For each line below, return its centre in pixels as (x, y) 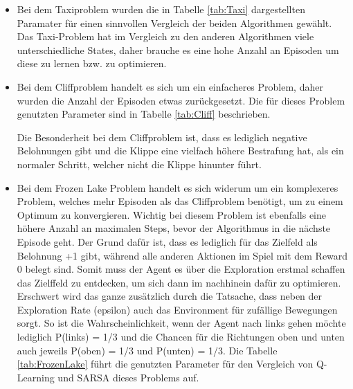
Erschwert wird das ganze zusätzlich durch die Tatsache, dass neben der (170, 296)
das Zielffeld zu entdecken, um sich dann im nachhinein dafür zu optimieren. (179, 282)
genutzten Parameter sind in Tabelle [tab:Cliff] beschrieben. (144, 114)
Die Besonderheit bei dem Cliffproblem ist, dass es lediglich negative (162, 137)
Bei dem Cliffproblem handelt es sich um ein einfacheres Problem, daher (170, 86)
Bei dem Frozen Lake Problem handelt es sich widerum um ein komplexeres (178, 187)
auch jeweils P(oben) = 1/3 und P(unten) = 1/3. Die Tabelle (147, 350)
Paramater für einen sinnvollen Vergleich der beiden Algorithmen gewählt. (174, 22)
